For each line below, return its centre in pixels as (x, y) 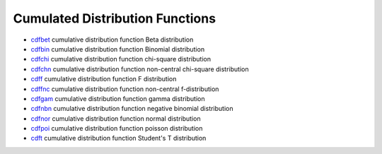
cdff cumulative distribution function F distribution (104, 79)
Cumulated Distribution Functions (114, 18)
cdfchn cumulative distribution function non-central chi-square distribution (140, 69)
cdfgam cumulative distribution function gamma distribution (118, 98)
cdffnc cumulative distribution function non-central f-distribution (125, 89)
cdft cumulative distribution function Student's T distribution (118, 138)
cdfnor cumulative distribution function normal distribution (116, 118)
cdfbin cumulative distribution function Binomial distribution (118, 49)
